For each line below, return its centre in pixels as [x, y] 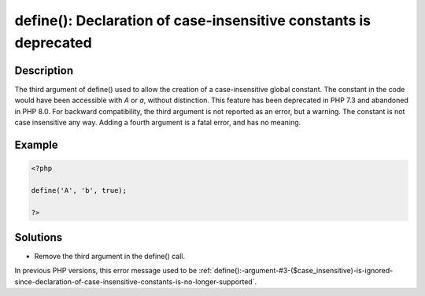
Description [44, 70]
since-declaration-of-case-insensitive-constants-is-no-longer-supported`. [136, 281]
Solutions [39, 237]
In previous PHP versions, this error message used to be [106, 271]
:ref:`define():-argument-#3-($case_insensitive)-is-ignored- [296, 271]
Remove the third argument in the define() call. [110, 257]
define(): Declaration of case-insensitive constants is [193, 20]
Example [36, 144]
